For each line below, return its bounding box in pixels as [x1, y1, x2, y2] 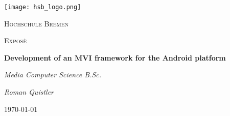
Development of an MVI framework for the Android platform [4, 52, 226, 63]
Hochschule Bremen [4, 18, 69, 28]
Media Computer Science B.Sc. [4, 69, 102, 80]
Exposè [4, 35, 27, 46]
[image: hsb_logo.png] [4, 4, 81, 11]
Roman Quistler [4, 86, 54, 97]
